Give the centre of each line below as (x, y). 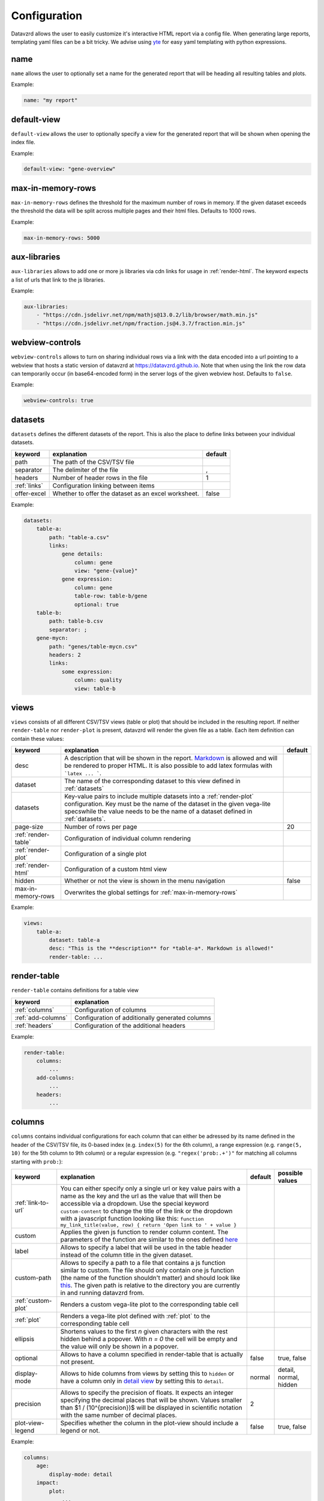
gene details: (82, 554)
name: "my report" (51, 100)
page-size (29, 827)
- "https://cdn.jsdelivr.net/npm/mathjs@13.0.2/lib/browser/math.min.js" (147, 315)
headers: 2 (65, 655)
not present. (77, 1362)
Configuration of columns (110, 1010)
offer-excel (30, 494)
